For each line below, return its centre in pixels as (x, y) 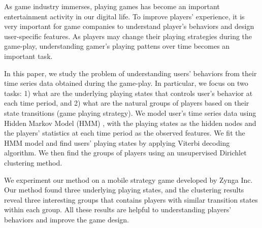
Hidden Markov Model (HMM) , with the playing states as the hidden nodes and (130, 123)
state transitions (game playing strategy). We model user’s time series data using (130, 112)
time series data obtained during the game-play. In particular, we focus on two (126, 83)
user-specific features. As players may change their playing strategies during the (128, 36)
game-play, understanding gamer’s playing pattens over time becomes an (117, 46)
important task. (28, 56)
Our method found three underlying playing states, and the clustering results (124, 190)
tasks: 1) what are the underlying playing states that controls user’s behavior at (128, 93)
